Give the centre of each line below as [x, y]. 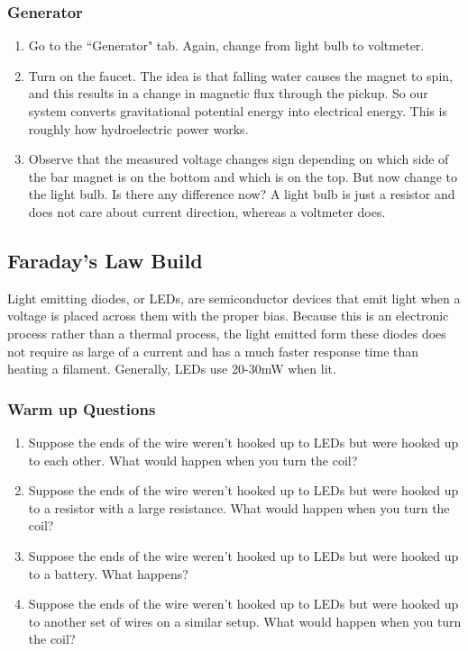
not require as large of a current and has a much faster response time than [213, 351]
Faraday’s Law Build [105, 260]
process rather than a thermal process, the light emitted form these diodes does [227, 333]
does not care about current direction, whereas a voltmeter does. [207, 211]
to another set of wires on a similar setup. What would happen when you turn [245, 621]
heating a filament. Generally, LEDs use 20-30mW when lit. [172, 369]
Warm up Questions [82, 408]
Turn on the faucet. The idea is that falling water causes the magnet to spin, [240, 75]
